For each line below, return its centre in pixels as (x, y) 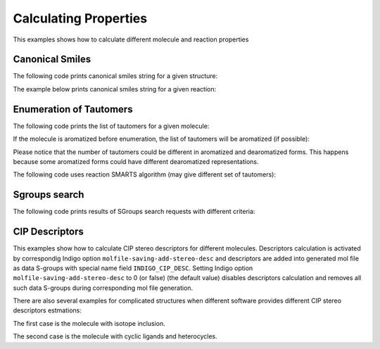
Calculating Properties (80, 18)
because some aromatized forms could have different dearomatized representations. (136, 161)
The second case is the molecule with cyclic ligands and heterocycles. (115, 336)
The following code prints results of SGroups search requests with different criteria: (134, 212)
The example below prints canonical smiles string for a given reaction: (115, 89)
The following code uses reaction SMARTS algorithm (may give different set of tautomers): (144, 174)
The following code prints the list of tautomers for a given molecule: (111, 126)
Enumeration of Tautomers (73, 109)
